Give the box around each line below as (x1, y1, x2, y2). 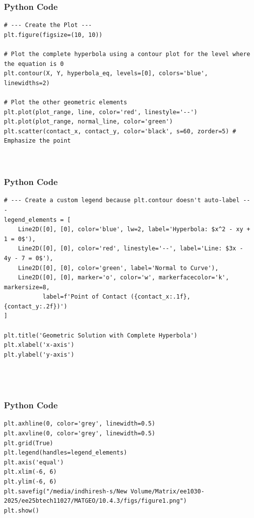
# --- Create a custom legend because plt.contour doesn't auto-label (4, 197, 240, 204)
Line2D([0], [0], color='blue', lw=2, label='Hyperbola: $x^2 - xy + (18, 226, 251, 233)
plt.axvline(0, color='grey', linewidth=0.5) (4, 430, 155, 437)
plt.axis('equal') (4, 458, 64, 466)
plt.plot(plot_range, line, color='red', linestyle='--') (4, 108, 198, 116)
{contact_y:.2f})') (4, 303, 67, 310)
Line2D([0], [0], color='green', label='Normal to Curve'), (18, 264, 219, 272)
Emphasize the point (4, 137, 71, 145)
